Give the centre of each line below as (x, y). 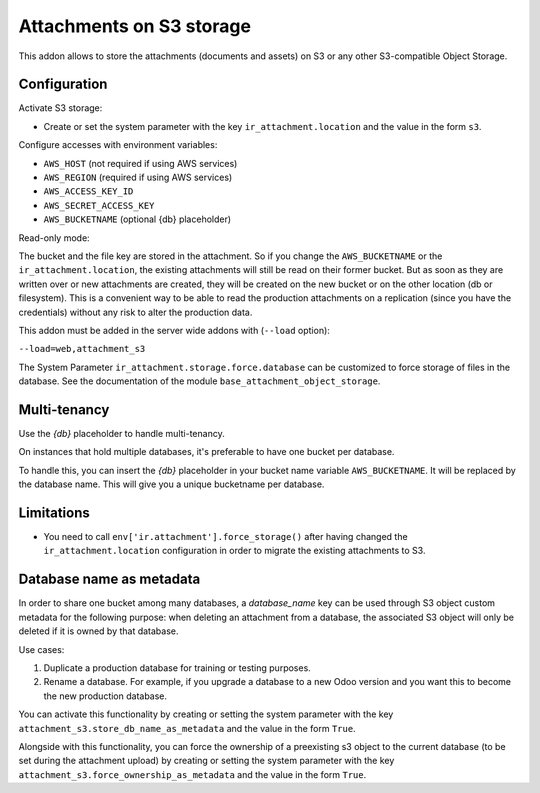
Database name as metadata (109, 579)
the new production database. (105, 696)
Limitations (54, 512)
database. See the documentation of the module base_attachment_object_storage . (199, 381)
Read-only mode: (54, 237)
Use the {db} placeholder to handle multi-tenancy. (121, 433)
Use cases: (41, 649)
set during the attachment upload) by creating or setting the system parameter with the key (206, 761)
